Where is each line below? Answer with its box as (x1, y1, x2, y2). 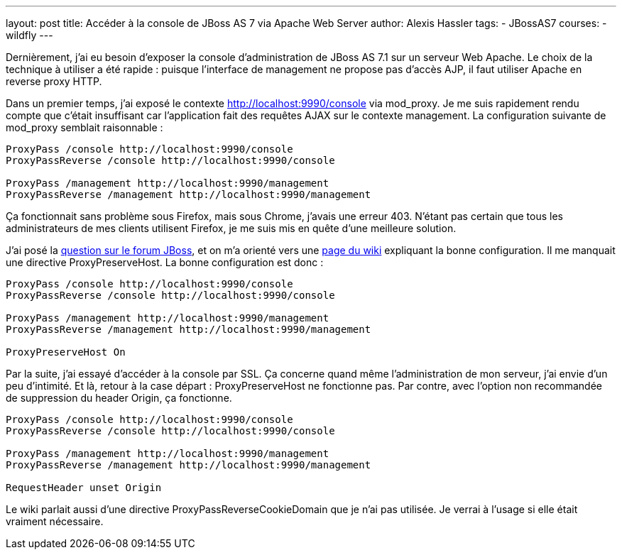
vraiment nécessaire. (6, 515, 104, 527)
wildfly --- (6, 29, 53, 41)
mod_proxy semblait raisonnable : (6, 121, 163, 133)
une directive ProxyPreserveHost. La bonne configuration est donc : (6, 256, 324, 268)
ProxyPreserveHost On (6, 346, 126, 358)
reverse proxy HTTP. (6, 75, 102, 87)
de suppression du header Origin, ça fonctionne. (6, 392, 232, 404)
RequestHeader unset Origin (6, 482, 162, 493)
